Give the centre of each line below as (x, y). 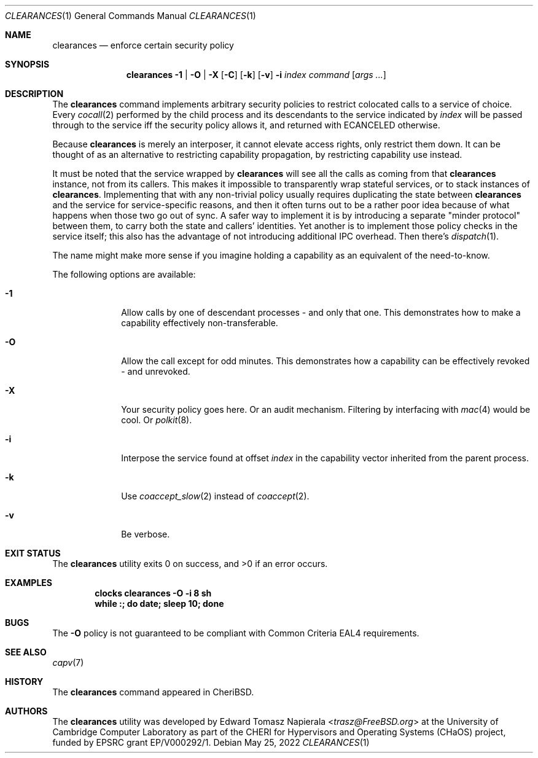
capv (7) (68, 662)
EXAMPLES (29, 583)
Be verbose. (146, 534)
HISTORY (24, 682)
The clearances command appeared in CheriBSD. (153, 692)
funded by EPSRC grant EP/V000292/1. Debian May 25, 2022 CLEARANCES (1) (211, 742)
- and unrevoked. (156, 371)
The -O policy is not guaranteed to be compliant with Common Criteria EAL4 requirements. (236, 633)
